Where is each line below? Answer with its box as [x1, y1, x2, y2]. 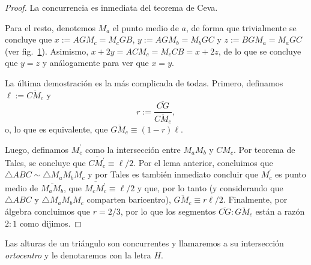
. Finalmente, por [223, 193, 288, 206]
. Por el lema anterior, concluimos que [133, 156, 273, 168]
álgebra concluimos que [5, 204, 91, 217]
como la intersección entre [85, 143, 181, 155]
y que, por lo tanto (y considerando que [137, 181, 283, 194]
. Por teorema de [233, 143, 295, 155]
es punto [274, 168, 306, 180]
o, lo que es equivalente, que [5, 122, 108, 135]
